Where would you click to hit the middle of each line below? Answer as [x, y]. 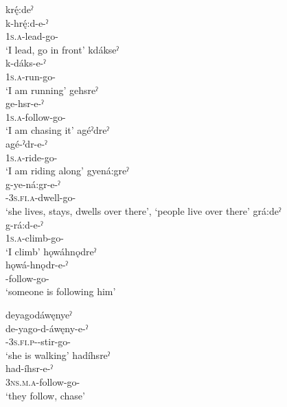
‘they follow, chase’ [45, 395]
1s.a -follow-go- [36, 116]
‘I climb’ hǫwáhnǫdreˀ [51, 251]
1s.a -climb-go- [35, 238]
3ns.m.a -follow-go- [43, 382]
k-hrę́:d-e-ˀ [27, 22]
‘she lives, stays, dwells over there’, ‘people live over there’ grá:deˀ [143, 210]
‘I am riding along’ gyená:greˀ [67, 171]
